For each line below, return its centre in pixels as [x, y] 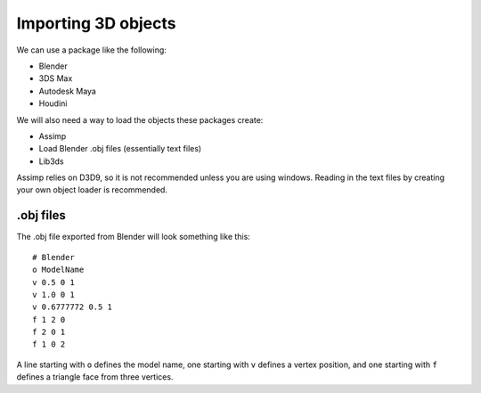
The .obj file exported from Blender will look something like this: [134, 237]
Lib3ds [51, 161]
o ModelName [58, 270]
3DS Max [56, 78]
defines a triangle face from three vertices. [95, 377]
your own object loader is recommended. [92, 190]
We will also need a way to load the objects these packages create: [140, 119]
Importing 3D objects [97, 23]
